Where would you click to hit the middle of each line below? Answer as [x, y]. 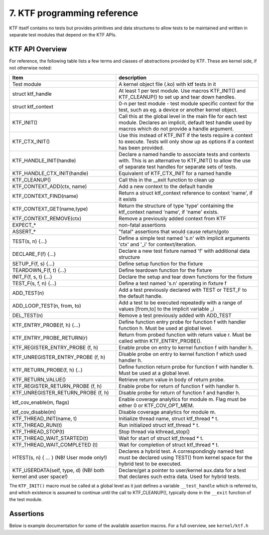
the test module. [26, 500]
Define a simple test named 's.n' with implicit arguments [184, 238]
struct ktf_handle [32, 94]
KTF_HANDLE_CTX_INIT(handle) [50, 173]
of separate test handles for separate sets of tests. [178, 167]
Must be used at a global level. [154, 373]
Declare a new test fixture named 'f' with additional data [184, 251]
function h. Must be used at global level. [166, 328]
